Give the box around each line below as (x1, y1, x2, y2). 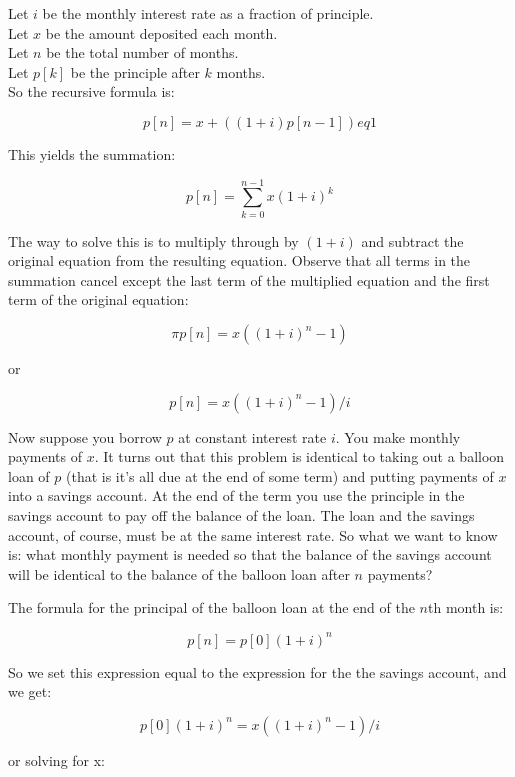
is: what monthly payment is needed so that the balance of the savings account (8, 544, 492, 565)
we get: (8, 681, 52, 702)
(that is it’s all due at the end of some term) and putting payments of (66, 465, 494, 486)
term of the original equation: (8, 289, 189, 310)
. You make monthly (335, 426, 461, 447)
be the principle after (70, 61, 200, 82)
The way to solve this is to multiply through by (8, 230, 299, 251)
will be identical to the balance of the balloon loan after (8, 563, 350, 584)
